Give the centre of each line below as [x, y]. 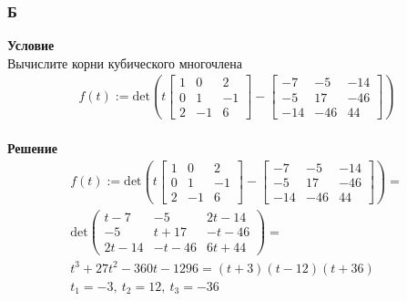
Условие [31, 45]
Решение [32, 148]
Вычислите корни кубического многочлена [125, 62]
